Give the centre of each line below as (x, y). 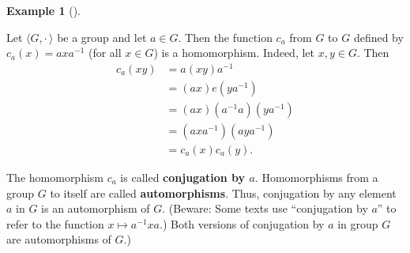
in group (358, 223)
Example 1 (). (43, 10)
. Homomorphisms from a (316, 177)
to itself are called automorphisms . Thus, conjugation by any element (223, 193)
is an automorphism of (96, 208)
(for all (105, 53)
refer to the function (55, 223)
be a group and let (102, 37)
